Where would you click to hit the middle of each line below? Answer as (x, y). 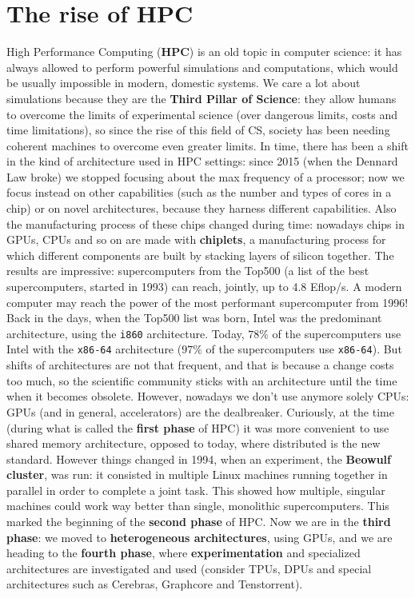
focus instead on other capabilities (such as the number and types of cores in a (199, 192)
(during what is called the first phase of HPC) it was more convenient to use (198, 427)
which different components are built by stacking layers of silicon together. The (200, 255)
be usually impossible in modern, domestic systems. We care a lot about (184, 83)
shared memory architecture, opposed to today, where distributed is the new (194, 443)
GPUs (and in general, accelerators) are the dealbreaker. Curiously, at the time (200, 411)
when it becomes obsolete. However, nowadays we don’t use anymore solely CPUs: (208, 396)
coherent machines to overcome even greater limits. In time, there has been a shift (207, 145)
